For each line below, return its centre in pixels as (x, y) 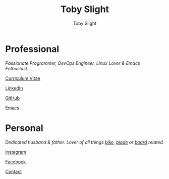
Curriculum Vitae (23, 78)
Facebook (16, 162)
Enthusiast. (17, 68)
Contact (13, 171)
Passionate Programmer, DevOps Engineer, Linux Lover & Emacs (73, 63)
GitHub (13, 98)
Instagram (16, 152)
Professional (32, 49)
